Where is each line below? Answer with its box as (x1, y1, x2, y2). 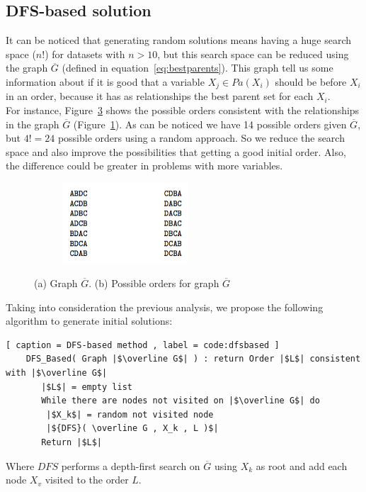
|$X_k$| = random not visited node (46, 409, 214, 420)
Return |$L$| (41, 437, 103, 447)
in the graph (6, 116, 59, 131)
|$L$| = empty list (41, 381, 132, 392)
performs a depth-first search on (61, 458, 200, 473)
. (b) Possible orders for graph (88, 275, 219, 290)
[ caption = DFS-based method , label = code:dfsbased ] (6, 340, 280, 350)
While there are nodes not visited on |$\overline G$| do (41, 396, 320, 406)
